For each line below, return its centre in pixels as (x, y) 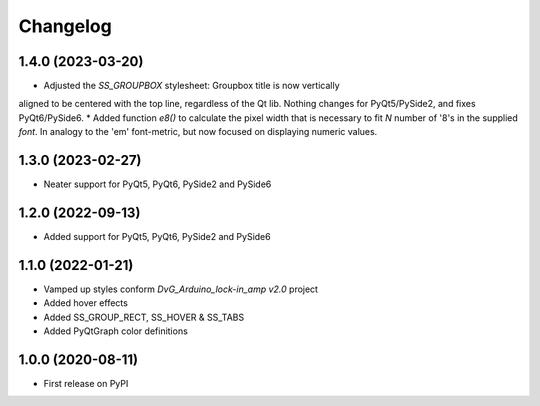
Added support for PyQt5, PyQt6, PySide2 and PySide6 (157, 237)
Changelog (65, 26)
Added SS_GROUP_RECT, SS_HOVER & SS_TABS (144, 317)
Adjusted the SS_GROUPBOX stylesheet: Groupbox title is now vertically (191, 86)
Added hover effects (86, 303)
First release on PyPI (86, 384)
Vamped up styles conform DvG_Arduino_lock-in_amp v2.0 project (181, 289)
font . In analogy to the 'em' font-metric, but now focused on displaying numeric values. (198, 132)
